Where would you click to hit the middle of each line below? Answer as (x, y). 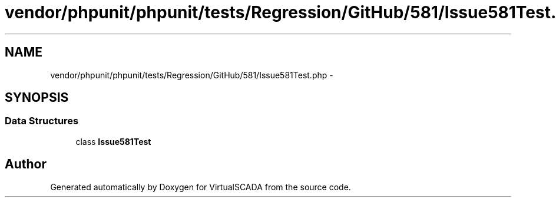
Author (26, 164)
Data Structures (42, 121)
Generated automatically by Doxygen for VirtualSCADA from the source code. (201, 187)
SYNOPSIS (37, 98)
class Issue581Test (113, 141)
